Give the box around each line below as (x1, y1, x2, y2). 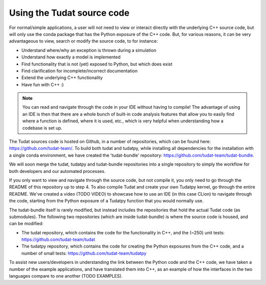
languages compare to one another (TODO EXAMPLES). (9, 273, 123, 279)
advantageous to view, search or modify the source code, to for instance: (9, 38, 158, 44)
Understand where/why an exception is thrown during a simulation (21, 47, 157, 53)
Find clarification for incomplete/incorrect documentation (21, 68, 138, 74)
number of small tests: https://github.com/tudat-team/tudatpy (21, 250, 147, 256)
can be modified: (9, 221, 44, 227)
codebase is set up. (22, 125, 63, 131)
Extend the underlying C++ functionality (21, 75, 103, 81)
